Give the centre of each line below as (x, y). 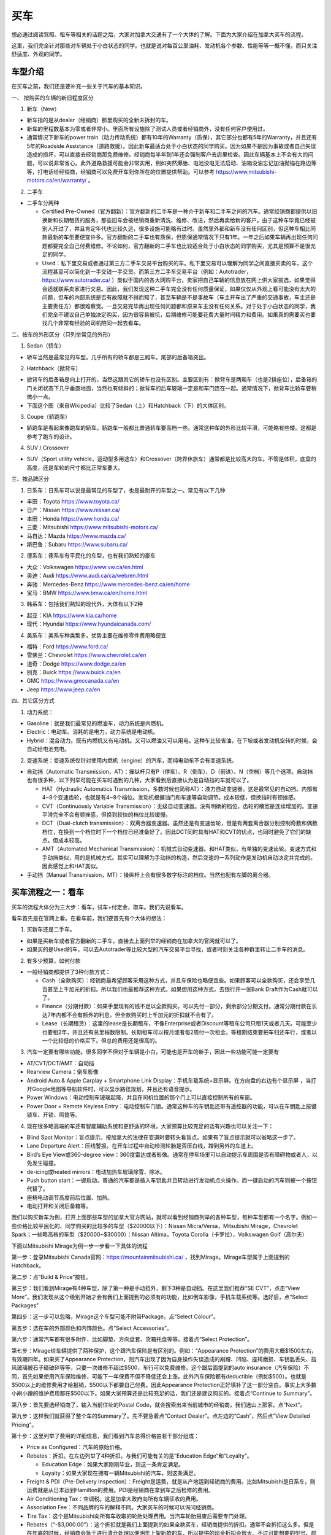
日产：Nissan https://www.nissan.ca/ (74, 510)
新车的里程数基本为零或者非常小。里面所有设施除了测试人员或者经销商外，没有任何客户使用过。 (147, 128)
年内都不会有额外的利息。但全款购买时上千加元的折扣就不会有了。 (133, 1015)
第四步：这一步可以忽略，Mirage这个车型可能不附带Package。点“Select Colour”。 (115, 1316)
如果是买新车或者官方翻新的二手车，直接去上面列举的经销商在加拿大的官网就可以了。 (134, 941)
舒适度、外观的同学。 (38, 54)
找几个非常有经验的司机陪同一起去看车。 (93, 323)
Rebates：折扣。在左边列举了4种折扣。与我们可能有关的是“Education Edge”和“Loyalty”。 (139, 1456)
